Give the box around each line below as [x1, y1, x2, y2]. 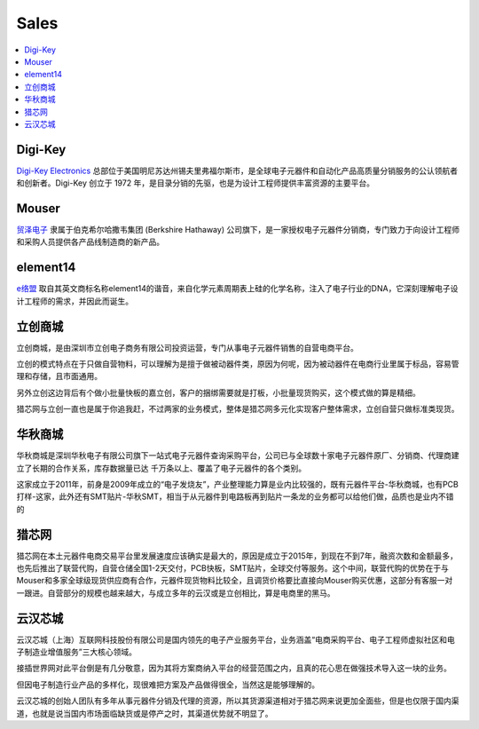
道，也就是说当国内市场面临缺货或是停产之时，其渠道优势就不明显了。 [16, 708, 273, 718]
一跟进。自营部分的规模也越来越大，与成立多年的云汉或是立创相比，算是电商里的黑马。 [16, 587, 335, 598]
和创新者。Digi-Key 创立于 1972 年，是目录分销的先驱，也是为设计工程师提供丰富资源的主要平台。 [16, 178, 374, 188]
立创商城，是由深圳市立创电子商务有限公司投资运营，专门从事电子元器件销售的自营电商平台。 [16, 342, 358, 353]
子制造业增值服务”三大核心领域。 [16, 646, 137, 657]
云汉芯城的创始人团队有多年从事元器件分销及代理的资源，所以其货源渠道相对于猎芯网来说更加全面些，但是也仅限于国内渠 [16, 695, 459, 706]
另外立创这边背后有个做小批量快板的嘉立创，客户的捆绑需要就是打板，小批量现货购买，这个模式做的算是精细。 [16, 387, 420, 398]
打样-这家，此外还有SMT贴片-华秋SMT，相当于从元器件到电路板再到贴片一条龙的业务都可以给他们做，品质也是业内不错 [16, 491, 454, 502]
